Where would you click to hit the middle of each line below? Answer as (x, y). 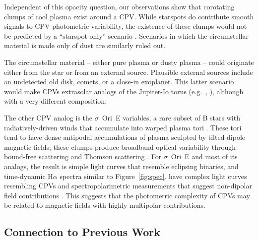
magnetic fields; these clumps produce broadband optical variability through (120, 147)
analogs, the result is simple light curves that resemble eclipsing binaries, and (121, 166)
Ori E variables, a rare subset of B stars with (171, 117)
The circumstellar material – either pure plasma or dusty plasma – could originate (129, 62)
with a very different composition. (56, 101)
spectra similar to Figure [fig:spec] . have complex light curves (153, 176)
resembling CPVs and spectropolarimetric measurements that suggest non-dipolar (128, 186)
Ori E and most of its (204, 156)
